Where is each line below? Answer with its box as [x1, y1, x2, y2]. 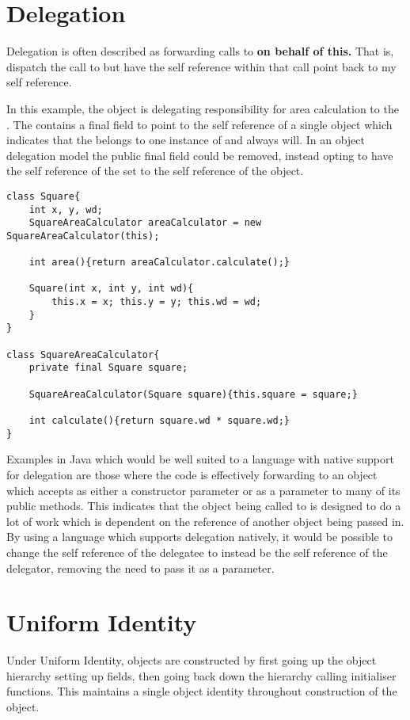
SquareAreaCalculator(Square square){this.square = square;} [28, 388, 358, 400]
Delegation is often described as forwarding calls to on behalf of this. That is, [6, 43, 394, 59]
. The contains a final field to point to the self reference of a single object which [6, 116, 393, 132]
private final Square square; [28, 362, 188, 374]
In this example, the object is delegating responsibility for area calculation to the [6, 100, 399, 116]
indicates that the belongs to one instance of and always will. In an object [6, 131, 365, 148]
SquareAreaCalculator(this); [6, 230, 160, 242]
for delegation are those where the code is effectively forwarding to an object [6, 466, 378, 482]
